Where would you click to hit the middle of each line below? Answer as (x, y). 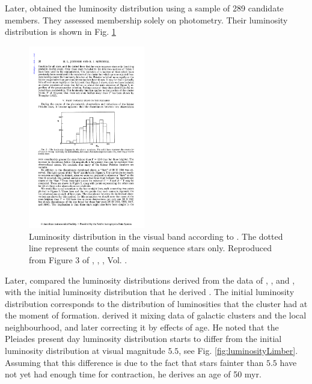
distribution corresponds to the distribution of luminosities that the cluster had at (156, 303)
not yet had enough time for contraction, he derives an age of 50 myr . (133, 374)
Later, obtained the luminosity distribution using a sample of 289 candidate (144, 8)
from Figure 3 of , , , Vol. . (78, 259)
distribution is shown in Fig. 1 (60, 32)
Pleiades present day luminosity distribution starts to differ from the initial (143, 339)
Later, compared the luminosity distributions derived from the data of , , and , (150, 280)
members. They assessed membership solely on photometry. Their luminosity (146, 20)
